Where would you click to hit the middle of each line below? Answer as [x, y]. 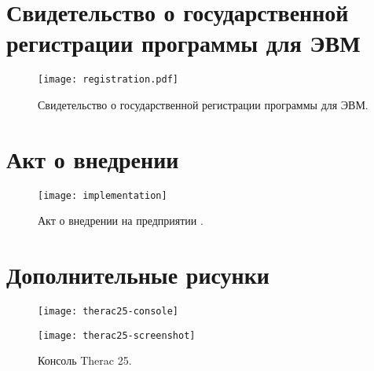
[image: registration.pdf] [108, 80]
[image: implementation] [103, 195]
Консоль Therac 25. [85, 360]
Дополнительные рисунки [138, 275]
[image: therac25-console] [108, 312]
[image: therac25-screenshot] [117, 335]
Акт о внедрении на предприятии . [121, 220]
